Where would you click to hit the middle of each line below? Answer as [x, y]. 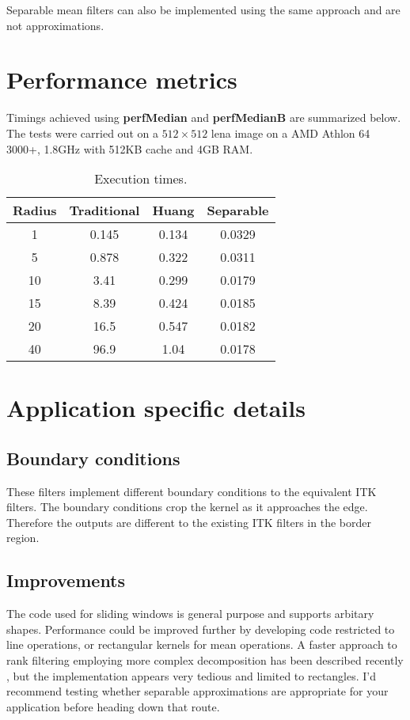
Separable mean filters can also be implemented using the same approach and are [203, 9]
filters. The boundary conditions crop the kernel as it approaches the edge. [187, 507]
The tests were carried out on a [82, 133]
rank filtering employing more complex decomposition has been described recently [205, 660]
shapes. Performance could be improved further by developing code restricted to [201, 629]
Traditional [104, 210]
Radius [35, 210]
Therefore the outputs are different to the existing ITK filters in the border [189, 522]
